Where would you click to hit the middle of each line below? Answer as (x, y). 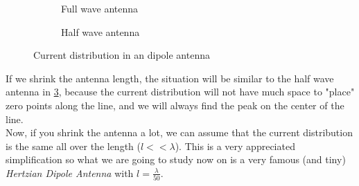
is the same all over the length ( (73, 146)
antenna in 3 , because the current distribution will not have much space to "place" (180, 92)
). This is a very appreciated (235, 146)
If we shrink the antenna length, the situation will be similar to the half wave (170, 78)
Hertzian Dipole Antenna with (70, 173)
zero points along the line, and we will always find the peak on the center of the (175, 105)
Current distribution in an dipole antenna (122, 55)
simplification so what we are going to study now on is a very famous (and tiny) (176, 159)
